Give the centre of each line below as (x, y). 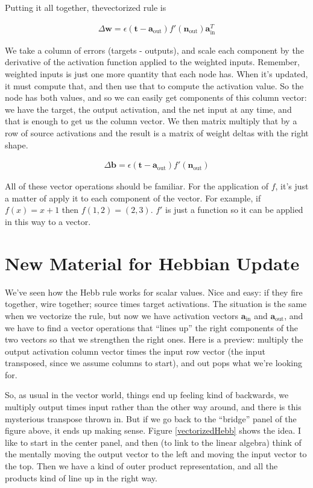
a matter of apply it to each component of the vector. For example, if (133, 198)
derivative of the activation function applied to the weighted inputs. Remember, (152, 62)
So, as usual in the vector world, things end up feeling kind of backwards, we (147, 395)
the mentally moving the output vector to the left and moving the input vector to (156, 454)
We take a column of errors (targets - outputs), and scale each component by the (154, 50)
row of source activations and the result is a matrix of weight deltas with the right (157, 133)
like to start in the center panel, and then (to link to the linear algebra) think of (153, 442)
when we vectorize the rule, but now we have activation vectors (122, 315)
